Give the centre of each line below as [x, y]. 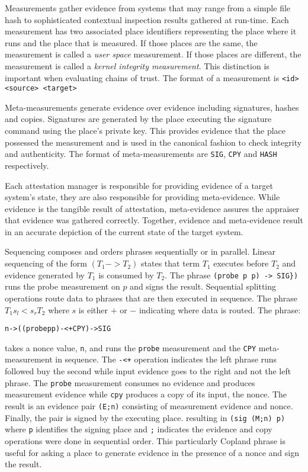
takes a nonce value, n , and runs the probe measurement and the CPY [131, 347]
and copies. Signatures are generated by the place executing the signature [138, 119]
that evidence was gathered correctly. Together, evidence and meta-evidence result [154, 220]
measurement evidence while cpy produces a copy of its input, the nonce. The [146, 394]
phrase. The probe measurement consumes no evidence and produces [130, 382]
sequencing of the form [46, 263]
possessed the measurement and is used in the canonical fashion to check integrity [153, 142]
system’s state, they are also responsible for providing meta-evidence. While [142, 197]
